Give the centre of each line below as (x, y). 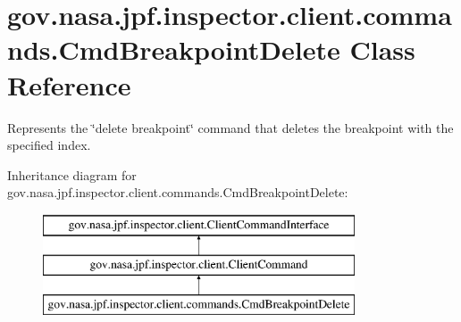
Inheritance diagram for (72, 174)
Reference (69, 84)
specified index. (49, 145)
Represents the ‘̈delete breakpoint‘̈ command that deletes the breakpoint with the (230, 127)
